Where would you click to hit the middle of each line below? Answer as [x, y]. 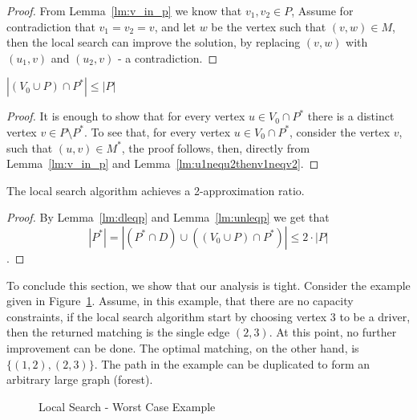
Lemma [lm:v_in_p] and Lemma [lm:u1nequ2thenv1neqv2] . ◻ [163, 163]
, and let [175, 26]
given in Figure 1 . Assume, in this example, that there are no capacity [180, 301]
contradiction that [51, 26]
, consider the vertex [340, 131]
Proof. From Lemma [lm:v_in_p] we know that [124, 10]
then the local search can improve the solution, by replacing [154, 42]
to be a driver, [375, 316]
